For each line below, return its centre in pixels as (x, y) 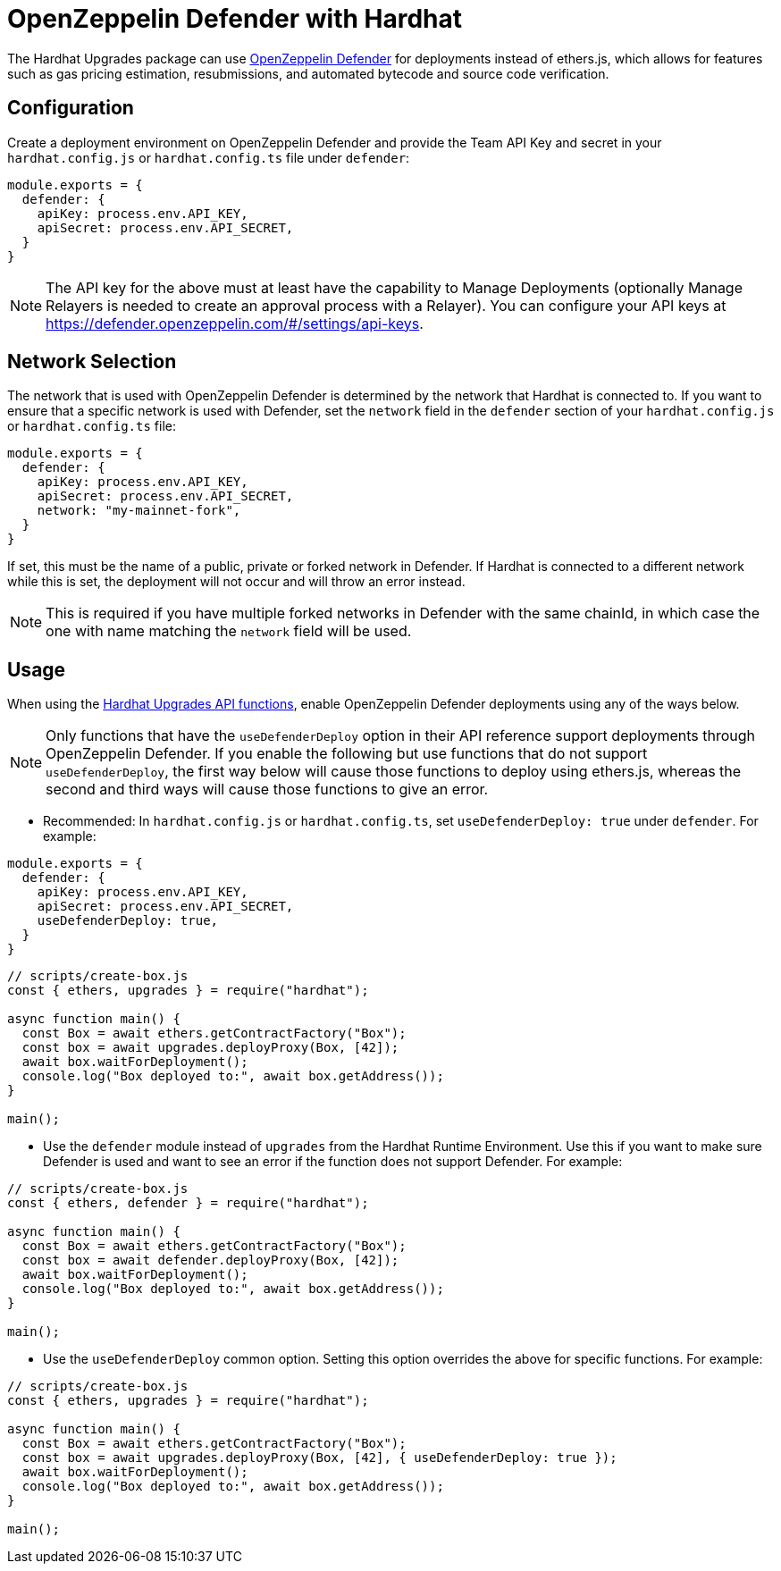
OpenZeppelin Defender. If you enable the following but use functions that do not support (347, 754)
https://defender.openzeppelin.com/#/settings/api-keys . (235, 323)
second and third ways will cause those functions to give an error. (267, 790)
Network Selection (92, 362)
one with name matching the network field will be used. (229, 631)
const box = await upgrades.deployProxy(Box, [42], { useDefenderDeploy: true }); (319, 1458)
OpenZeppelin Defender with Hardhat (235, 19)
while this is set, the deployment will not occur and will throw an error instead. (236, 582)
